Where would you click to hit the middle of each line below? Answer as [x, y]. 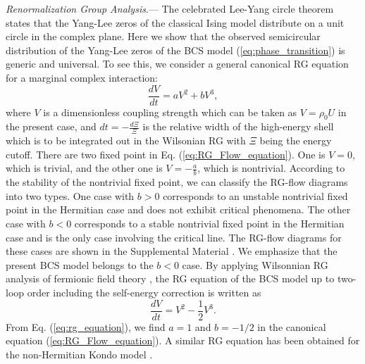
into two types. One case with [70, 195]
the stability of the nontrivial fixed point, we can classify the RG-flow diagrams [177, 182]
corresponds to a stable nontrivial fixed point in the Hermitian [209, 224]
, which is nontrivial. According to [271, 168]
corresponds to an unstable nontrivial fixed [255, 195]
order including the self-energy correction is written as [144, 293]
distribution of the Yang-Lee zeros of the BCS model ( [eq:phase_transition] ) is [175, 50]
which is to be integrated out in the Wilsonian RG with [126, 140]
